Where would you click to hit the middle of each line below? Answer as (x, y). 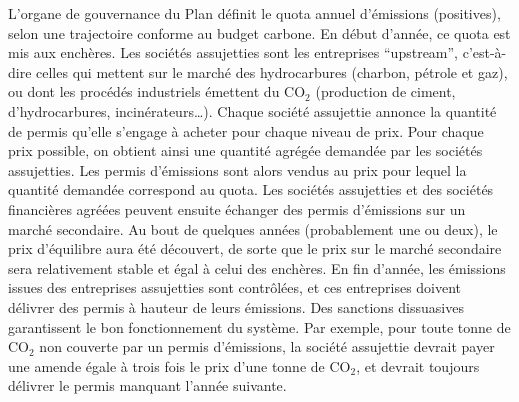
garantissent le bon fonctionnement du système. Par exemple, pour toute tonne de (259, 326)
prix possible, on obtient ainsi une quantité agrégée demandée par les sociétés (245, 150)
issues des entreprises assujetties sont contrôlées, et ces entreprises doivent (235, 287)
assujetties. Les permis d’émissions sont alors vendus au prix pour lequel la (237, 169)
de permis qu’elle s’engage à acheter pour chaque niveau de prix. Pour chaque (246, 130)
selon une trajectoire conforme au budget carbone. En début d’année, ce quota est (259, 32)
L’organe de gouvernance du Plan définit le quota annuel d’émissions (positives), (254, 13)
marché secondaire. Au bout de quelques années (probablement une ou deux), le (253, 228)
